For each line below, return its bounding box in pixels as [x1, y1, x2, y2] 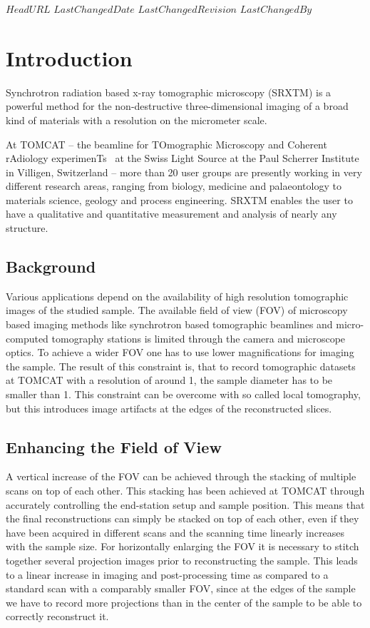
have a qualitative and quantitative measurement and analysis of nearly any [6, 206, 337, 221]
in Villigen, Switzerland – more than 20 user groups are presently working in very [6, 164, 362, 179]
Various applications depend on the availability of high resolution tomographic [6, 288, 349, 303]
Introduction [6, 43, 133, 72]
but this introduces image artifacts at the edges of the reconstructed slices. [6, 400, 332, 415]
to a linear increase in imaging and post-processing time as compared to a [6, 567, 329, 582]
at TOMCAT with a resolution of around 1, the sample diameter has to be [6, 373, 333, 388]
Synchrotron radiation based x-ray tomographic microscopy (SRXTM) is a [6, 84, 332, 99]
